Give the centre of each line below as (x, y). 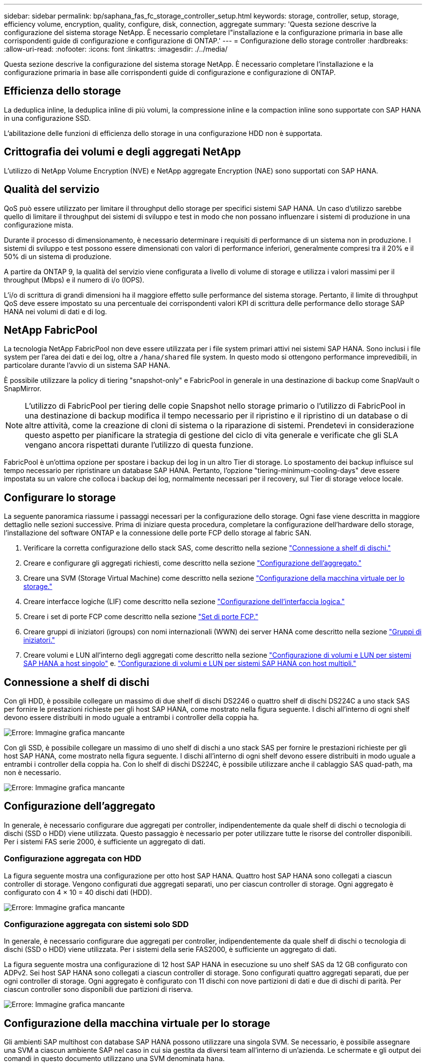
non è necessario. (33, 773)
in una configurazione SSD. (47, 118)
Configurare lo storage (60, 497)
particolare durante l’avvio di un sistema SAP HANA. (87, 365)
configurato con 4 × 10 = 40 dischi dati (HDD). (78, 892)
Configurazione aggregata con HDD (73, 859)
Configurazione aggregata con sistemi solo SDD (97, 924)
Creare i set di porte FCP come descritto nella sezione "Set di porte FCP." (141, 617)
